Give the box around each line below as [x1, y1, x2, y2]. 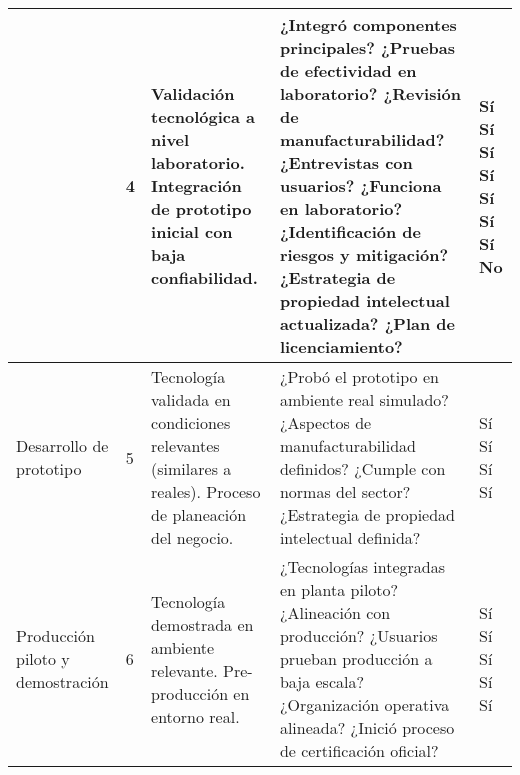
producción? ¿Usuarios [279, 624, 438, 647]
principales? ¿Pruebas [279, 36, 456, 59]
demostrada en [151, 612, 254, 636]
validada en [151, 388, 231, 411]
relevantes [151, 434, 220, 457]
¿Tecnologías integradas [279, 555, 446, 578]
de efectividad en [279, 59, 417, 82]
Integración [151, 174, 242, 197]
